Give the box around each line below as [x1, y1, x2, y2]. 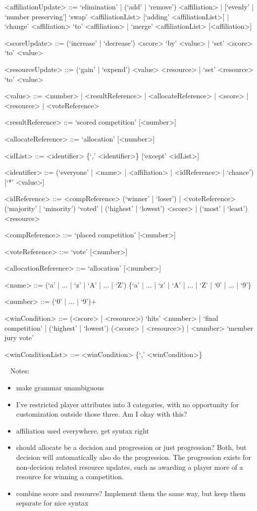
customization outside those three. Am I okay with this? [16, 409, 187, 419]
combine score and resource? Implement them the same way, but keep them [16, 488, 246, 498]
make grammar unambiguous [16, 382, 104, 393]
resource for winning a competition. [16, 471, 124, 482]
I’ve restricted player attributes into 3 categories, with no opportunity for [16, 399, 239, 409]
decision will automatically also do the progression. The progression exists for [16, 452, 251, 462]
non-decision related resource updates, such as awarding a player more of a [16, 461, 243, 472]
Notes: [10, 365, 30, 376]
